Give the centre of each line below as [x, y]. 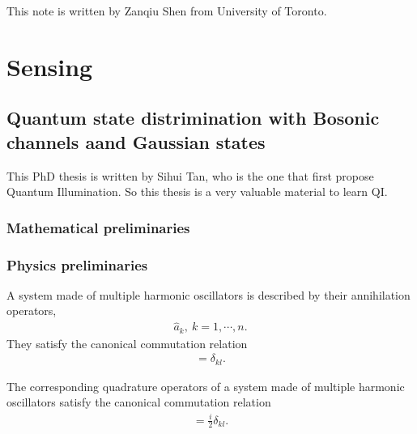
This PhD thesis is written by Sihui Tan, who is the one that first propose [190, 175]
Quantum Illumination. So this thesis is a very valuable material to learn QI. [197, 191]
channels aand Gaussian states [136, 141]
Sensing [50, 66]
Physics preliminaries [77, 264]
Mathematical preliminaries [98, 227]
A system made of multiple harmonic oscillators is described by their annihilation [208, 294]
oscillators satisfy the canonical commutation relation [139, 402]
